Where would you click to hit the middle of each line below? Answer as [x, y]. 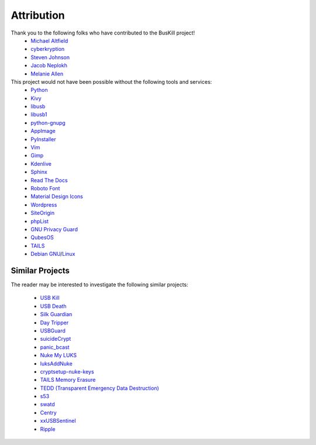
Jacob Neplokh [49, 66]
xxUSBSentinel [58, 421]
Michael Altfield [49, 40]
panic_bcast [55, 347]
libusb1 [39, 115]
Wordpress [44, 204]
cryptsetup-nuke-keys [67, 371]
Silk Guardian [56, 314]
